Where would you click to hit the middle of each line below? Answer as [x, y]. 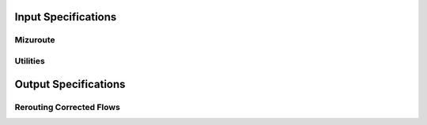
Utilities [30, 61]
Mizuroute [35, 40]
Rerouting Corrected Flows [67, 107]
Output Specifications [70, 84]
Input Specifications [66, 17]
